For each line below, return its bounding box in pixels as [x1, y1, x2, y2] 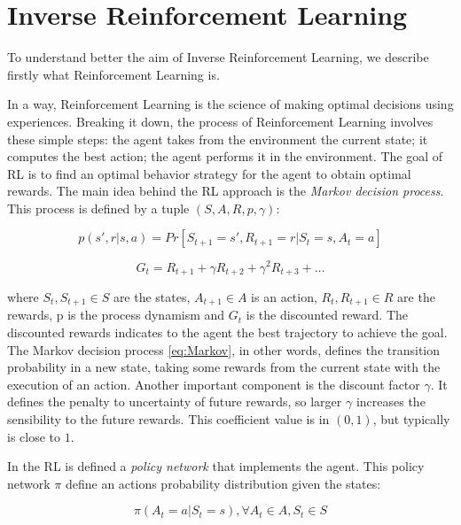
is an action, [251, 288, 317, 305]
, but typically [372, 410, 450, 428]
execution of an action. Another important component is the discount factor [7, 374, 420, 393]
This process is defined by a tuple [7, 198, 190, 217]
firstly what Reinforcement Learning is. [7, 65, 220, 83]
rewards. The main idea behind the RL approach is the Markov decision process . [7, 181, 444, 200]
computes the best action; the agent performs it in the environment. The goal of [7, 147, 443, 166]
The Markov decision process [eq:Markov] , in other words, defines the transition [7, 340, 441, 359]
